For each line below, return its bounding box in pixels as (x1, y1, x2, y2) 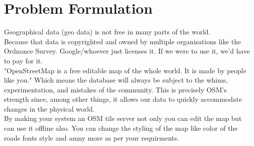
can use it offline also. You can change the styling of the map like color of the (4, 123, 238, 133)
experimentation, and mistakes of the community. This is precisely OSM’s (4, 84, 227, 94)
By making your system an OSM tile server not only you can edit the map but (4, 113, 242, 123)
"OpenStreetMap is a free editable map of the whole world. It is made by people (4, 65, 247, 75)
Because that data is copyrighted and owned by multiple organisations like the (4, 36, 241, 46)
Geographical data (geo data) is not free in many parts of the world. (4, 27, 211, 37)
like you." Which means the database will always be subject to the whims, (4, 75, 228, 85)
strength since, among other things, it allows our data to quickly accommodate (4, 94, 242, 104)
